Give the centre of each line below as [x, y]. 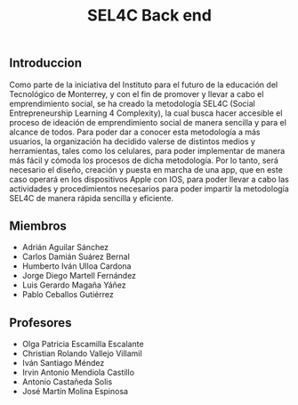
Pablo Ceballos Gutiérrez [68, 295]
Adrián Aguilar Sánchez [65, 247]
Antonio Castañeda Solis [67, 382]
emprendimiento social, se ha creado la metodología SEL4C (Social [132, 103]
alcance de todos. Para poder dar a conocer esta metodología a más [135, 132]
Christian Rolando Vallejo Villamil [82, 353]
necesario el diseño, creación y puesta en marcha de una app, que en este [146, 169]
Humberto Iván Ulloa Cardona [77, 266]
